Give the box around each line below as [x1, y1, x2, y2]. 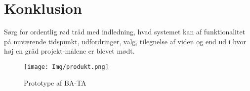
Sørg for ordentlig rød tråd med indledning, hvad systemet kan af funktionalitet [4, 27, 246, 37]
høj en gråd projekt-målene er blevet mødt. [4, 46, 135, 56]
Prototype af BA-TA [24, 77, 86, 88]
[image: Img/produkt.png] [24, 63, 109, 70]
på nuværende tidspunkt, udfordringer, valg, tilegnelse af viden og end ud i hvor [4, 36, 247, 46]
